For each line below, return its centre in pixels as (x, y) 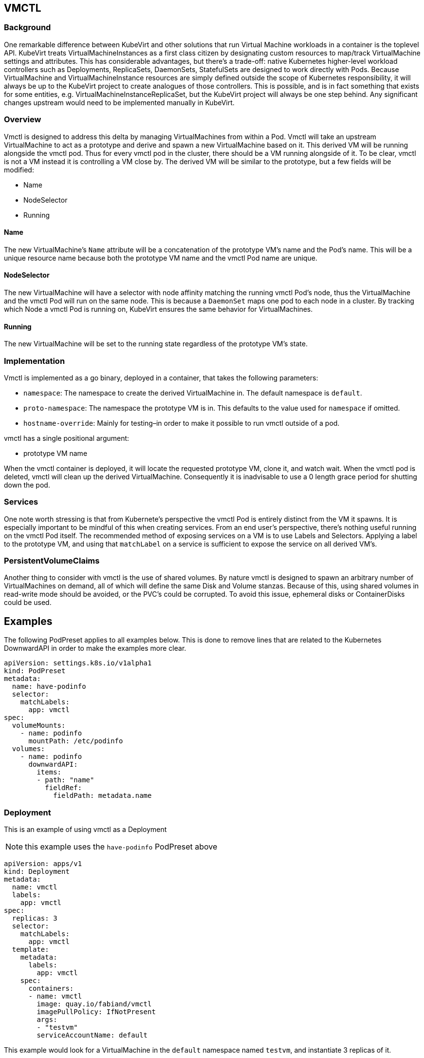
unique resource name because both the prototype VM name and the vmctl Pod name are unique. (161, 258)
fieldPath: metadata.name (102, 796)
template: (30, 950)
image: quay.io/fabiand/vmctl (94, 1004)
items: (49, 772)
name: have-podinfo (49, 687)
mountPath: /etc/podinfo (76, 741)
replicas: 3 (35, 918)
